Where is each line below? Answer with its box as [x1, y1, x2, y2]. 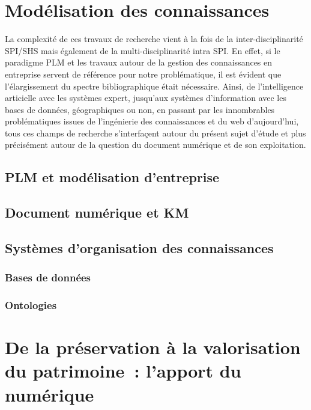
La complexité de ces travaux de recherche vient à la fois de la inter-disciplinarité [5, 32, 303, 45]
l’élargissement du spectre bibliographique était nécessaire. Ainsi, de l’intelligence [5, 79, 304, 92]
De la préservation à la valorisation [5, 335, 301, 360]
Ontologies [5, 298, 57, 313]
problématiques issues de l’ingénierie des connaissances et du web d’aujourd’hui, [5, 115, 299, 127]
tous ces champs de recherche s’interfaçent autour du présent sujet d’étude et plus [5, 126, 306, 139]
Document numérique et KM [5, 203, 189, 222]
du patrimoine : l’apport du [5, 358, 241, 383]
